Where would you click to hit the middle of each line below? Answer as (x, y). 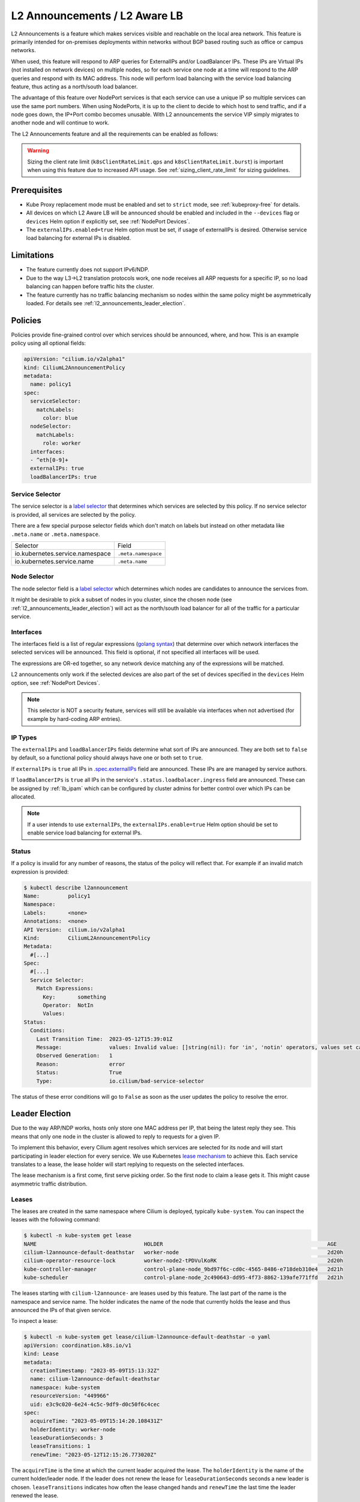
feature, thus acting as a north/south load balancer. (74, 87)
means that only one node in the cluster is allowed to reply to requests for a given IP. (115, 1136)
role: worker (62, 443)
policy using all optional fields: (49, 343)
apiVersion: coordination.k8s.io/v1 (78, 1345)
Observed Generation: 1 (74, 1056)
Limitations (32, 255)
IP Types (24, 737)
